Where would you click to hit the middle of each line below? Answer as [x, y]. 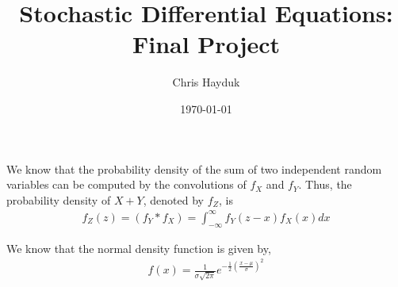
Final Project [206, 44]
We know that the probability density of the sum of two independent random [194, 168]
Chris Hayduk [206, 82]
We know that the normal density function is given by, [139, 248]
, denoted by [173, 199]
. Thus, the [325, 184]
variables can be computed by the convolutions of [126, 184]
